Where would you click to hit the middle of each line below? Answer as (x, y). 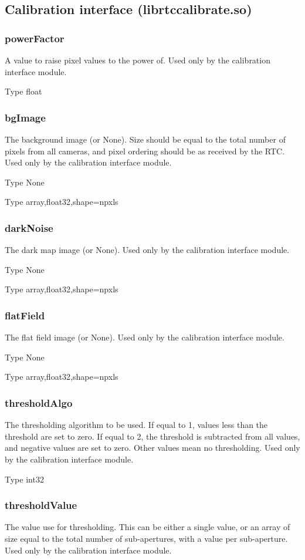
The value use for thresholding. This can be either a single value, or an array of (148, 527)
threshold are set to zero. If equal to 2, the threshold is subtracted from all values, (152, 436)
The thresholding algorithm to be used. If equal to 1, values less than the (136, 425)
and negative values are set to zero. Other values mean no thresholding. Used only (152, 448)
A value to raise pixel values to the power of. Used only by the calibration (138, 60)
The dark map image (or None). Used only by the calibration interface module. (147, 250)
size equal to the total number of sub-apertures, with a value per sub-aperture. (146, 538)
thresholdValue (41, 505)
